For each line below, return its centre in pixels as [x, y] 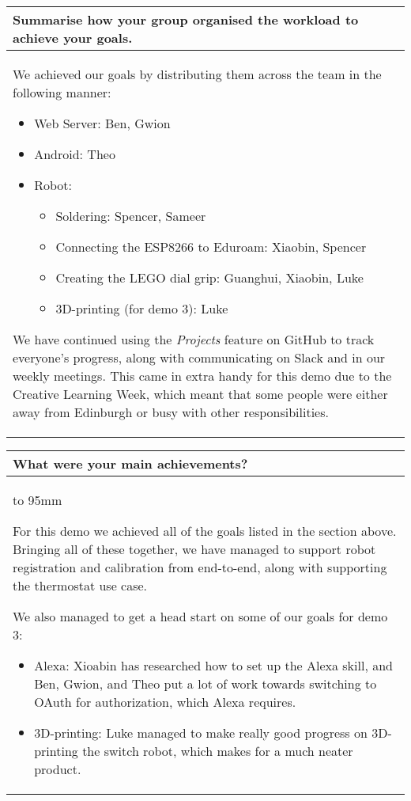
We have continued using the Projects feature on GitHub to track [194, 339]
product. [58, 769]
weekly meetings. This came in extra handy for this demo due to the [202, 376]
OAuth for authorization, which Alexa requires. [165, 702]
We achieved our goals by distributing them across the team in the [197, 74]
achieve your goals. [73, 38]
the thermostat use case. [80, 585]
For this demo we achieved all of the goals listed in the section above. [205, 531]
